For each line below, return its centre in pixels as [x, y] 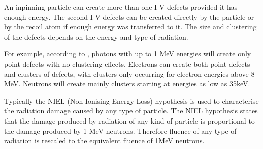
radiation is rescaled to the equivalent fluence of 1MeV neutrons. [104, 141]
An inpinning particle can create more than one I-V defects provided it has [121, 7]
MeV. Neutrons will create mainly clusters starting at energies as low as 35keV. [127, 84]
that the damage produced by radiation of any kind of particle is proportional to [129, 120]
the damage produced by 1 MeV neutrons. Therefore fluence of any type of [120, 130]
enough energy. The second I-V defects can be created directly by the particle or [129, 17]
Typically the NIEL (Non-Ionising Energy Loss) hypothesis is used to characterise [131, 100]
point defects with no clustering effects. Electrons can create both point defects [127, 63]
